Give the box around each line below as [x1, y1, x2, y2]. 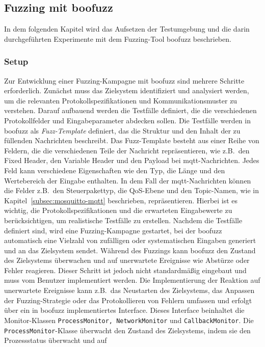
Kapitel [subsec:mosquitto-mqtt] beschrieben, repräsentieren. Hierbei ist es [4, 195, 238, 205]
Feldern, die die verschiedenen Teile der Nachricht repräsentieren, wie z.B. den [4, 145, 250, 155]
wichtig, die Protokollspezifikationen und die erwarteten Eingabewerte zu [4, 205, 232, 216]
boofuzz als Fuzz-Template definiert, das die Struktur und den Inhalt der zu [4, 125, 241, 136]
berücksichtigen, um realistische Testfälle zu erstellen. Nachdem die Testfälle [4, 215, 243, 225]
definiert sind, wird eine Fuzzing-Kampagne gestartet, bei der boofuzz [4, 225, 222, 235]
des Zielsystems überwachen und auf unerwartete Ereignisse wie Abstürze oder [4, 255, 250, 265]
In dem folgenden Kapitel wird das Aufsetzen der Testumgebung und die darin [4, 23, 250, 34]
